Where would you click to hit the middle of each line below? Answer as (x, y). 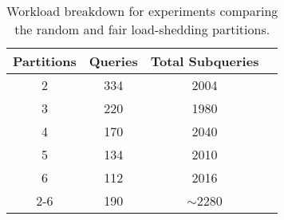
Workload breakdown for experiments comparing (142, 11)
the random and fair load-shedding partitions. (142, 29)
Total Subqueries (205, 61)
